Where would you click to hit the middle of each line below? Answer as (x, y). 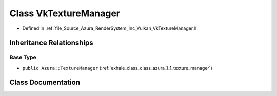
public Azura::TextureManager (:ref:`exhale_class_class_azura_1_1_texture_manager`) (117, 68)
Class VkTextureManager (65, 13)
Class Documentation (45, 82)
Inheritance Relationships (51, 43)
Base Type (23, 57)
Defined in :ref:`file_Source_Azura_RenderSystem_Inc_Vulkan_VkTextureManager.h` (110, 28)
